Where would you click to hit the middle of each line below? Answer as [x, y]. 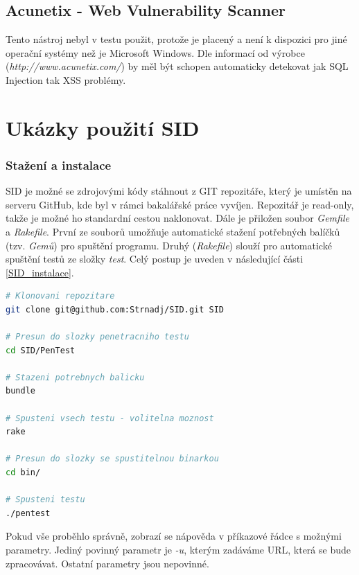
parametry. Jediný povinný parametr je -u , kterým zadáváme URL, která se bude [178, 550]
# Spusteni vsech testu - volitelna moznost [110, 418]
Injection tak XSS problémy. [66, 79]
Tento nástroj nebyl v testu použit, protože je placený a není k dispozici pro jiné [176, 39]
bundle [20, 391]
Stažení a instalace [59, 165]
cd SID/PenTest [41, 350]
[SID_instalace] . [40, 272]
